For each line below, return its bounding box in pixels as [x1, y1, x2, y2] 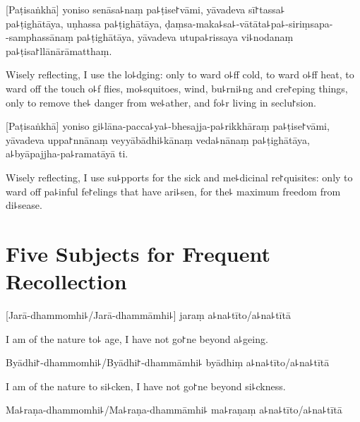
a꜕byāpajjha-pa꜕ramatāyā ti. [6, 146, 128, 161]
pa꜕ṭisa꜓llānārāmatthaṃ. [6, 43, 112, 58]
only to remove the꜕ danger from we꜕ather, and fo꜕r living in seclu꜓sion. [6, 95, 316, 109]
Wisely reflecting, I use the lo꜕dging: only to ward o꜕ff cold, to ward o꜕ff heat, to [6, 67, 354, 82]
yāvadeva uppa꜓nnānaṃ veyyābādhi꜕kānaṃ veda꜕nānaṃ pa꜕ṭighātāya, [6, 132, 311, 147]
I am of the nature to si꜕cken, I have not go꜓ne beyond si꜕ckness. [6, 378, 286, 393]
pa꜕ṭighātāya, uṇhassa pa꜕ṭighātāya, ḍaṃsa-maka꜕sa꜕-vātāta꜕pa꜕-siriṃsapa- [6, 16, 333, 30]
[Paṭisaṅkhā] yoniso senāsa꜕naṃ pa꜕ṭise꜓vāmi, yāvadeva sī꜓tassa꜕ [6, 2, 285, 16]
